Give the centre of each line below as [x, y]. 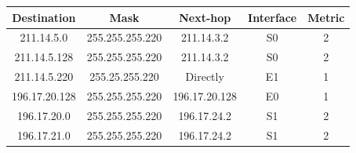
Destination [44, 17]
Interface [272, 17]
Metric [326, 17]
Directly [205, 76]
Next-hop [205, 17]
